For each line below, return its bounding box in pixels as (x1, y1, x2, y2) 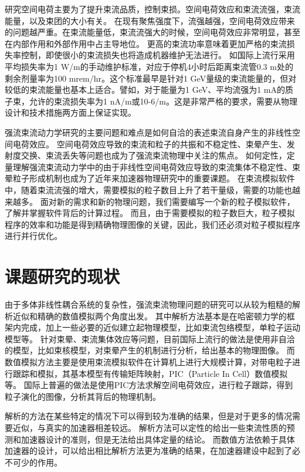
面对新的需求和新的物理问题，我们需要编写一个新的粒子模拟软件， (40, 195, 295, 207)
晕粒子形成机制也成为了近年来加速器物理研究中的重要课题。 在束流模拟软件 (5, 172, 295, 184)
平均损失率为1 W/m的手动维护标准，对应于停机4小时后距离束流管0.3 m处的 (5, 60, 293, 72)
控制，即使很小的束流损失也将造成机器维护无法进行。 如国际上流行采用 (21, 49, 295, 61)
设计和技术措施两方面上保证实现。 (5, 106, 136, 119)
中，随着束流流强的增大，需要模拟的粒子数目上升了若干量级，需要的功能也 (5, 183, 292, 195)
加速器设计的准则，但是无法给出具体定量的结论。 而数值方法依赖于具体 (21, 433, 295, 445)
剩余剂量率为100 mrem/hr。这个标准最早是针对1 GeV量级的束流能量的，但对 (5, 72, 297, 84)
